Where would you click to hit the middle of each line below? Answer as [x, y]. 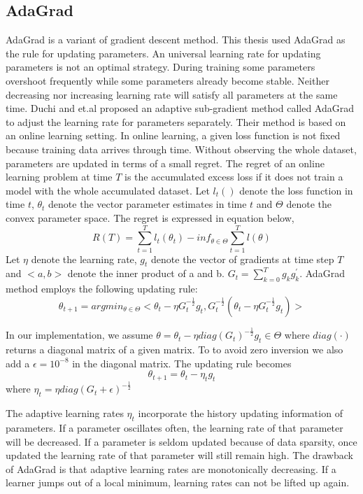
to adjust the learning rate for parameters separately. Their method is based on [176, 121]
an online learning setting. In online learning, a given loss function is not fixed [173, 135]
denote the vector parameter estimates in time [148, 204]
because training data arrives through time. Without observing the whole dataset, [181, 149]
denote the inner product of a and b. [146, 273]
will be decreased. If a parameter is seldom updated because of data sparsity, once [181, 441]
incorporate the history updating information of [240, 413]
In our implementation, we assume [79, 335]
